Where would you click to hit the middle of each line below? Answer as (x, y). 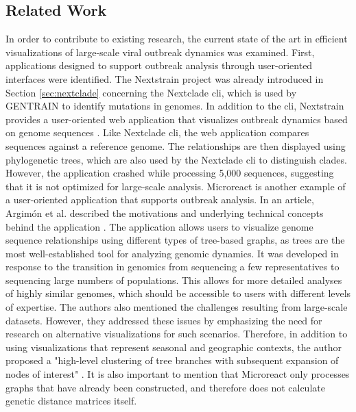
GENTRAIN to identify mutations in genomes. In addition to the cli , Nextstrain (175, 106)
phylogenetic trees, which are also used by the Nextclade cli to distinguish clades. (176, 159)
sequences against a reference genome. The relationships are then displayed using (176, 145)
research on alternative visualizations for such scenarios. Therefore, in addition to (177, 334)
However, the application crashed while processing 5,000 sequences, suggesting (170, 173)
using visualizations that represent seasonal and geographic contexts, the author (174, 347)
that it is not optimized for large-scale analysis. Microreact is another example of (176, 186)
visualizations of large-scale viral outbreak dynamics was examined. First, (160, 52)
